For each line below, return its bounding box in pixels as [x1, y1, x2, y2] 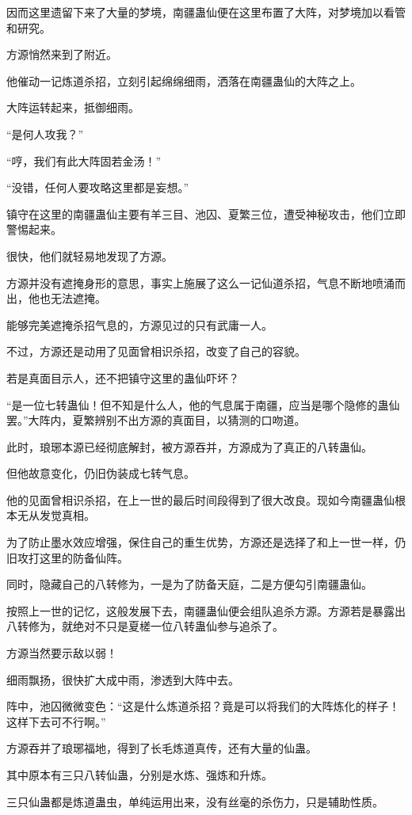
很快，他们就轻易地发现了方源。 [6, 247, 173, 264]
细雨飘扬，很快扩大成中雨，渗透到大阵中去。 [6, 671, 239, 687]
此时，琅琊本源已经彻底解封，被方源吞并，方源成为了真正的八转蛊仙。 [6, 438, 372, 455]
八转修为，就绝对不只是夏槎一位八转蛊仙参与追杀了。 [6, 618, 284, 634]
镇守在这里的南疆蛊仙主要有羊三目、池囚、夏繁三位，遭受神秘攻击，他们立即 [6, 205, 406, 222]
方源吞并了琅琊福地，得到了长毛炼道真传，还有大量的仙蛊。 [6, 740, 317, 756]
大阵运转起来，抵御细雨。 [6, 99, 139, 116]
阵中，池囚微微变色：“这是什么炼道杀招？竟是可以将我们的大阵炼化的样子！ [6, 698, 400, 714]
